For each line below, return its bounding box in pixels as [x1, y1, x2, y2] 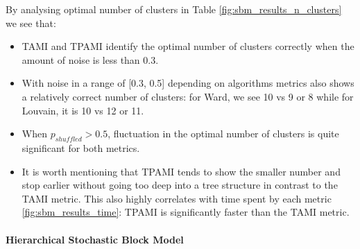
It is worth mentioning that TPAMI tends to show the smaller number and [22, 164, 341, 178]
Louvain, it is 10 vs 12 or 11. [22, 103, 144, 117]
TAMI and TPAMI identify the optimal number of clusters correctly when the [22, 39, 354, 53]
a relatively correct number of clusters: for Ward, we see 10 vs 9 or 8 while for [22, 89, 354, 103]
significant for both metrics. [22, 140, 140, 155]
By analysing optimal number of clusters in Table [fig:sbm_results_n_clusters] [6, 2, 342, 16]
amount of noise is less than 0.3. [22, 52, 159, 67]
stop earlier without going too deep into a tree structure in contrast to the [22, 178, 338, 192]
